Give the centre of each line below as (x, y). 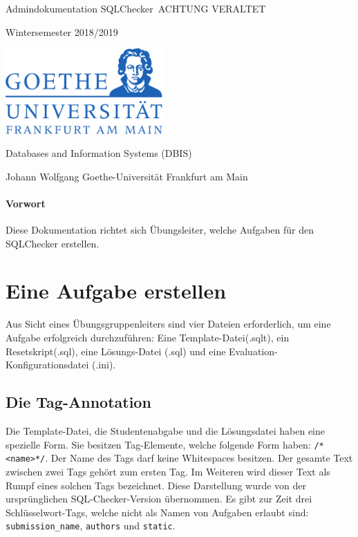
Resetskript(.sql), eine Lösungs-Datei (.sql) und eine (116, 351)
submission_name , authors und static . (91, 526)
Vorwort (26, 203)
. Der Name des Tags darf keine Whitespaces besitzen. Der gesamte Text (199, 458)
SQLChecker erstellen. (53, 243)
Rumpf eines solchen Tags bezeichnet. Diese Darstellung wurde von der (156, 485)
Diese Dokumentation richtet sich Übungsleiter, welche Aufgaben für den (160, 230)
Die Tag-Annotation (78, 402)
